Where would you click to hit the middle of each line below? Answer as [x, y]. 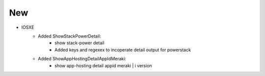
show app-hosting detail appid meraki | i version [103, 65]
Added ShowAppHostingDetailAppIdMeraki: [82, 59]
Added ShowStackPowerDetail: [69, 36]
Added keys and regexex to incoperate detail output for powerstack [123, 50]
